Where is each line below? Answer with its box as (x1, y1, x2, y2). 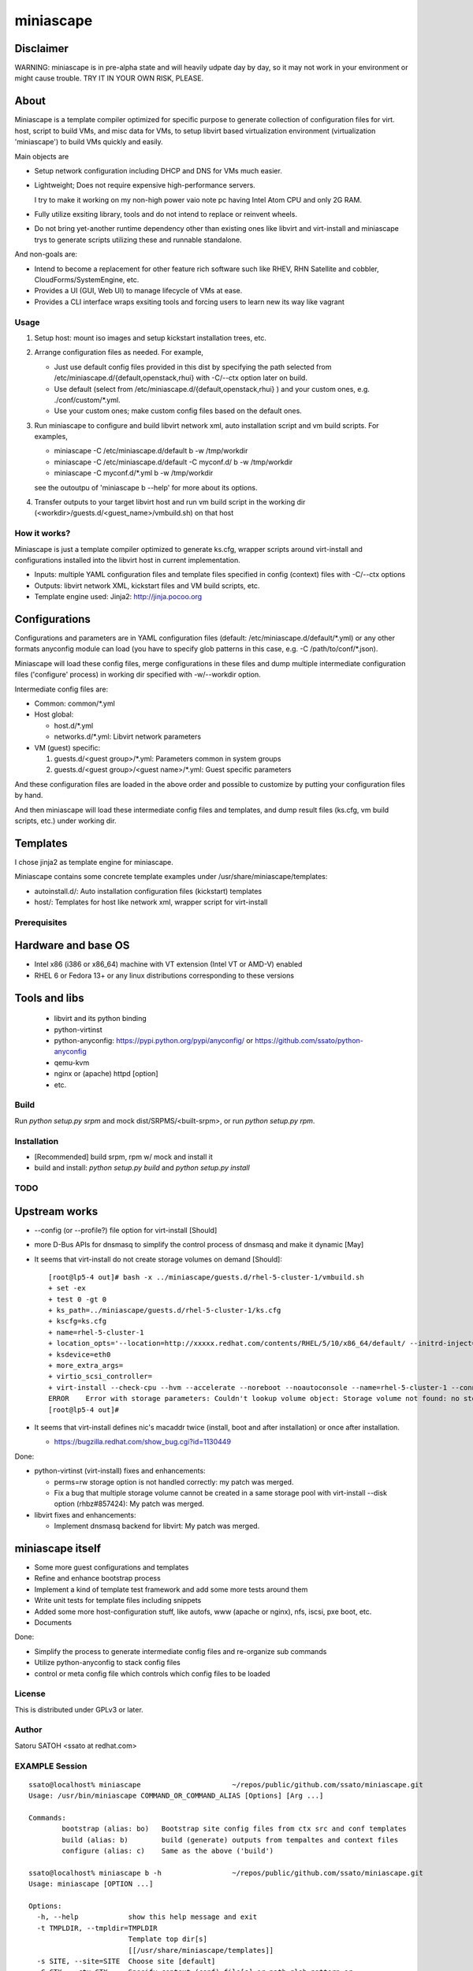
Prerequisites (14, 917, 67, 928)
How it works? (14, 528, 71, 539)
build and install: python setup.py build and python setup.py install (34, 1163, 250, 1172)
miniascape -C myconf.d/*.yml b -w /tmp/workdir (54, 468, 214, 478)
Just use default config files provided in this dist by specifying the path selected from (54, 362, 332, 371)
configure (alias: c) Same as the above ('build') (61, 1846, 274, 1856)
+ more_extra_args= (48, 1361, 124, 1370)
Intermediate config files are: (14, 684, 109, 694)
